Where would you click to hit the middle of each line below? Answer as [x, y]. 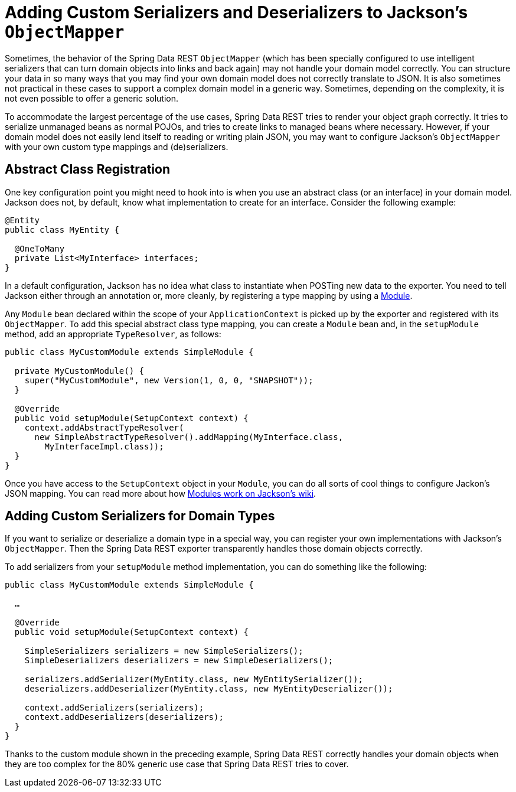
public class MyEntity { [62, 229]
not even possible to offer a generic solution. [92, 98]
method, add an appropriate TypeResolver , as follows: [113, 334]
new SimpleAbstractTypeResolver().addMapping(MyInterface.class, [189, 437]
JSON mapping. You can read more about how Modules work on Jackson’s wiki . [161, 493]
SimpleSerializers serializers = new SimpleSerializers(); [164, 651]
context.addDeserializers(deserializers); [124, 717]
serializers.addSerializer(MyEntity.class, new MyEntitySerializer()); [194, 679]
